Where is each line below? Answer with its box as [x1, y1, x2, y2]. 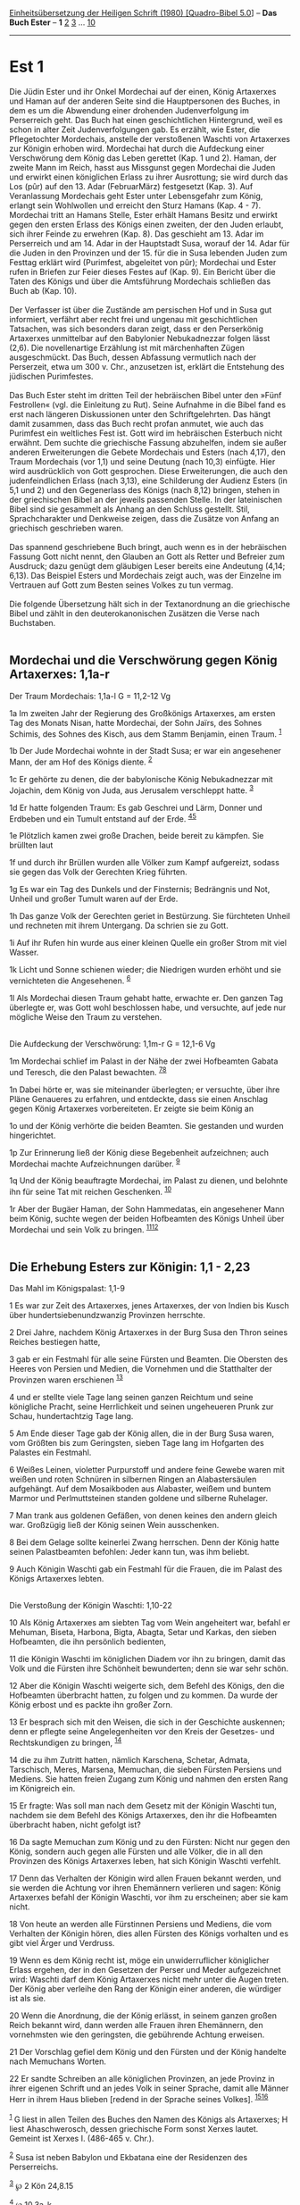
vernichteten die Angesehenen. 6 [9, 973, 131, 986]
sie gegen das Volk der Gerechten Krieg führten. [9, 866, 187, 878]
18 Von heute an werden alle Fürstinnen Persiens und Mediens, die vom [9, 1918, 272, 1929]
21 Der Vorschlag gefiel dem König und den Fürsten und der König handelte [9, 2046, 287, 2057]
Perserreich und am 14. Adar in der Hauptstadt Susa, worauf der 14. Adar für [9, 238, 290, 248]
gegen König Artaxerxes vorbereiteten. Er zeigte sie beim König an [9, 1103, 254, 1114]
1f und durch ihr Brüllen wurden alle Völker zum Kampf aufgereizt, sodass [9, 857, 279, 868]
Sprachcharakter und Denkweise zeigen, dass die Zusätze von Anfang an [9, 513, 279, 523]
